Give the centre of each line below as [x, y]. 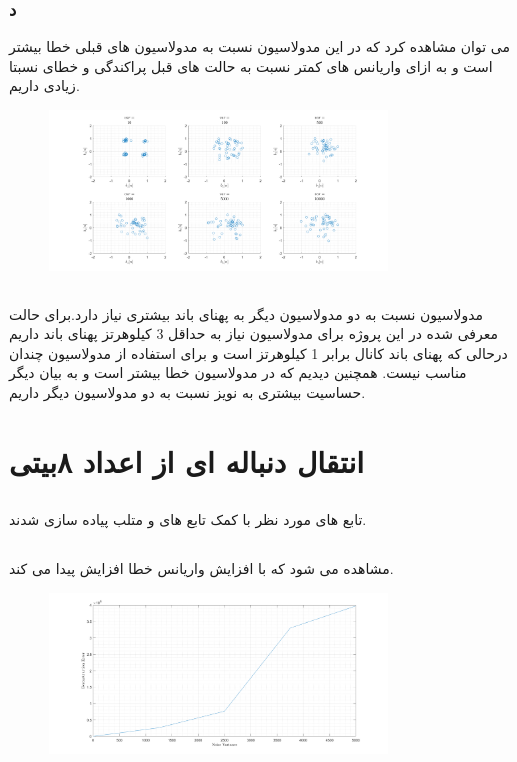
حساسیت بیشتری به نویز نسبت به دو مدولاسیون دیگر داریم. [187, 392]
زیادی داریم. [44, 85]
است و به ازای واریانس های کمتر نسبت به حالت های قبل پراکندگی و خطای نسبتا [251, 65]
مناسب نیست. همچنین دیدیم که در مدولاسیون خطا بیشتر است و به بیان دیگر [238, 372]
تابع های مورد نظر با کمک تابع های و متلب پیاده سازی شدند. [188, 519]
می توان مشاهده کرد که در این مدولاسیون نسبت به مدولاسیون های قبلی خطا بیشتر [259, 46]
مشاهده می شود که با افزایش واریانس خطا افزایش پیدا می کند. [201, 568]
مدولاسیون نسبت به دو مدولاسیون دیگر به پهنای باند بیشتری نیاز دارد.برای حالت [246, 313]
